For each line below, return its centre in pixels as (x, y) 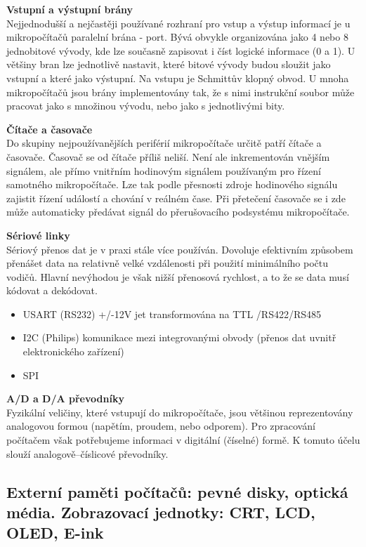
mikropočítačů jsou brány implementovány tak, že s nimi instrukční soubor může (181, 92)
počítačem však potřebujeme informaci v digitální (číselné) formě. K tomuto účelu (183, 440)
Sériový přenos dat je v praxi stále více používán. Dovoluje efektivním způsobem (180, 249)
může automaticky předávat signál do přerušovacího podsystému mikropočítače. (178, 212)
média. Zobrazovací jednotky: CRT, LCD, (161, 512)
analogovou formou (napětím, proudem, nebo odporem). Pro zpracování (161, 426)
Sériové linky (38, 235)
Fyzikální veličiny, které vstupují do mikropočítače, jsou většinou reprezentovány (180, 412)
